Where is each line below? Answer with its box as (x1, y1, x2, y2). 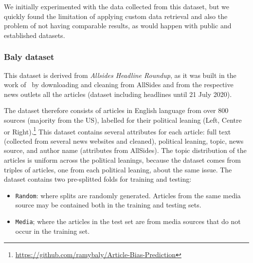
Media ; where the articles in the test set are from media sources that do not (15, 216, 241, 226)
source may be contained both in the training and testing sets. (15, 200, 201, 210)
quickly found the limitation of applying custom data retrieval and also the (4, 11, 228, 21)
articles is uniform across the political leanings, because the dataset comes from (4, 155, 241, 165)
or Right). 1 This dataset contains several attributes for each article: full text (4, 125, 231, 136)
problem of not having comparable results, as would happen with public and (4, 20, 232, 31)
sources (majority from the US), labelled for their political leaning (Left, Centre (4, 114, 242, 125)
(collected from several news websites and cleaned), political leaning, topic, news (4, 135, 244, 146)
